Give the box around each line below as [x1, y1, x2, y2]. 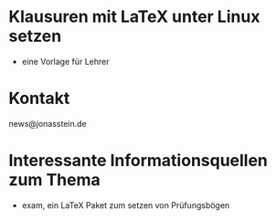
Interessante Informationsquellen [8, 151, 269, 171]
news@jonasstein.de [8, 118, 88, 129]
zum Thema [8, 170, 101, 191]
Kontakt [8, 89, 70, 109]
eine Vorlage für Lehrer [21, 56, 110, 67]
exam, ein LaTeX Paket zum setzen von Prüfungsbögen [21, 199, 230, 211]
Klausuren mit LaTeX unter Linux [8, 6, 260, 27]
